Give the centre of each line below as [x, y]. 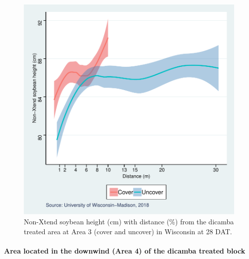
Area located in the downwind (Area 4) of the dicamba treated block [125, 250]
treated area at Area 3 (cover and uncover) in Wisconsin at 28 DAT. [128, 231]
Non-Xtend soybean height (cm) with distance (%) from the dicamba [129, 221]
